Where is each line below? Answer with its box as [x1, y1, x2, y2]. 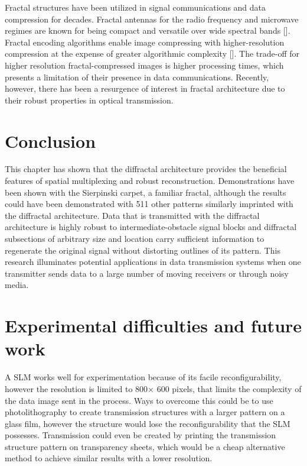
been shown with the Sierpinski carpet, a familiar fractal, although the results [5, 186, 286, 198]
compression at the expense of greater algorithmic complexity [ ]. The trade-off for [5, 47, 300, 60]
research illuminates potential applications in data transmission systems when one [5, 255, 301, 268]
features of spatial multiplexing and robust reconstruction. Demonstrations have [5, 174, 295, 187]
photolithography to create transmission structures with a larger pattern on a [5, 406, 285, 418]
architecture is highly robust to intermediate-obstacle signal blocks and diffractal [5, 221, 297, 233]
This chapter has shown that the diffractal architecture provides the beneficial [5, 163, 287, 175]
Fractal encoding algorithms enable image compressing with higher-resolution [5, 35, 285, 48]
